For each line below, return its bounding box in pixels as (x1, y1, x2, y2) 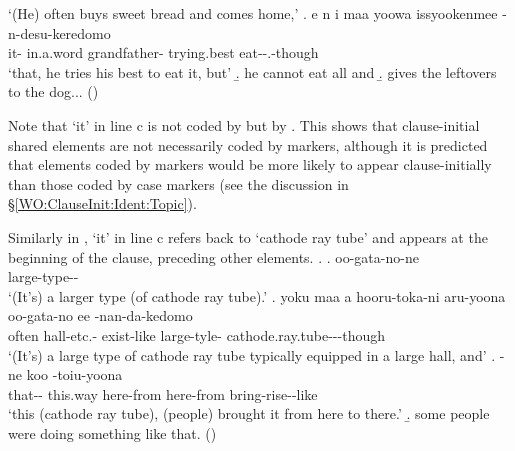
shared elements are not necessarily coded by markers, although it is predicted (8, 134, 488, 155)
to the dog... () (8, 81, 99, 102)
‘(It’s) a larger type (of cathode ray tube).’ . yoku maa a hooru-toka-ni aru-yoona (8, 285, 506, 306)
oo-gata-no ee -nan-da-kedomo (8, 305, 193, 326)
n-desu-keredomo (8, 22, 111, 43)
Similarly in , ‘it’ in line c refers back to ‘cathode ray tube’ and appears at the (8, 226, 488, 247)
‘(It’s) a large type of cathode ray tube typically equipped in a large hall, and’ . (8, 344, 496, 365)
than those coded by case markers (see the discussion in (8, 173, 349, 194)
